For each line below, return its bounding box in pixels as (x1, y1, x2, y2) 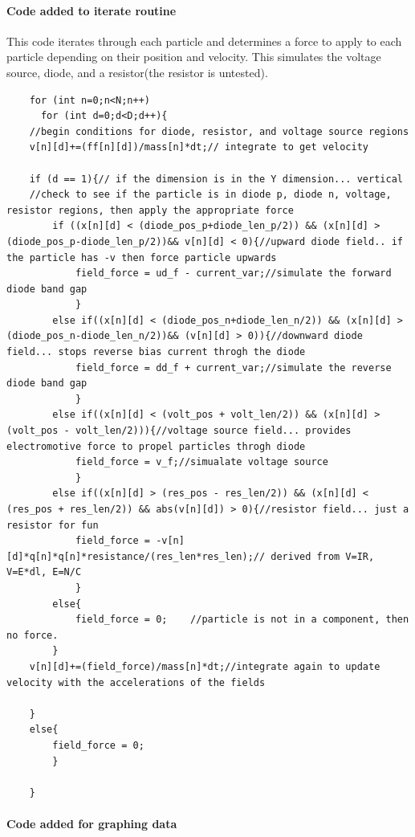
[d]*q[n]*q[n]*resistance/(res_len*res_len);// (6, 550, 266, 562)
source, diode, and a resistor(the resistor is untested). (6, 63, 268, 80)
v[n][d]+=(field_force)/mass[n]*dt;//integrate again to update (29, 660, 380, 672)
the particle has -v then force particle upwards (6, 251, 277, 263)
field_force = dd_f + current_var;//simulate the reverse (75, 361, 392, 374)
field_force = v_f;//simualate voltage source (75, 456, 328, 468)
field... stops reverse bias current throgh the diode (6, 346, 306, 358)
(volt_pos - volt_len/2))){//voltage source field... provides (6, 425, 352, 437)
